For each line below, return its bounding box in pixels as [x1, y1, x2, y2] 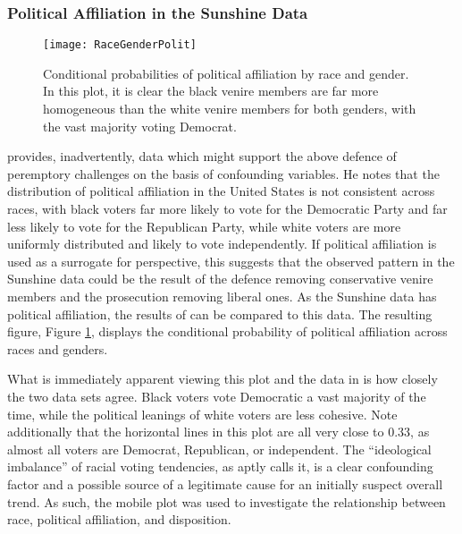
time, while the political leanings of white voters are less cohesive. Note [7, 404, 398, 423]
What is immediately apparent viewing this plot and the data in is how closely [7, 369, 438, 388]
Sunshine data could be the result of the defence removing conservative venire [7, 269, 433, 288]
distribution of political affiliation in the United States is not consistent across [7, 182, 435, 200]
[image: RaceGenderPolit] [43, 38, 197, 52]
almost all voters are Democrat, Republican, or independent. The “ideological [7, 439, 432, 458]
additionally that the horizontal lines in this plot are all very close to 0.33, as [7, 422, 430, 441]
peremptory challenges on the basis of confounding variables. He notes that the [7, 164, 440, 182]
